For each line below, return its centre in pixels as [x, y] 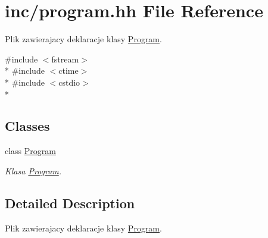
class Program [30, 151]
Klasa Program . [33, 170]
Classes [27, 126]
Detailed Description [70, 203]
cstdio [69, 82]
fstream [65, 59]
